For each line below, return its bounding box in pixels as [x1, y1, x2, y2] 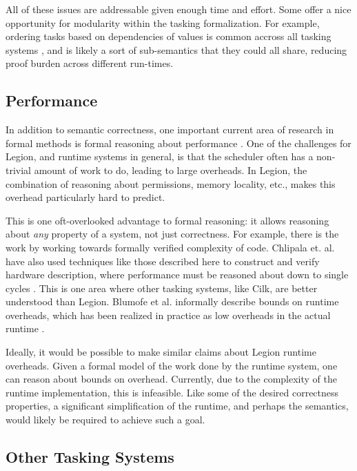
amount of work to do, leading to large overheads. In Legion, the [34, 162, 307, 177]
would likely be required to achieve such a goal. [6, 412, 205, 427]
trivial [6, 162, 32, 177]
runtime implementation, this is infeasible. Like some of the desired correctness [6, 385, 339, 399]
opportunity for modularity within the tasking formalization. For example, [6, 15, 320, 30]
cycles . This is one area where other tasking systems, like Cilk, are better [6, 280, 318, 295]
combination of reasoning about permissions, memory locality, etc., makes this [6, 176, 336, 191]
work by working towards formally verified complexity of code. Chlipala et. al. [6, 240, 335, 254]
